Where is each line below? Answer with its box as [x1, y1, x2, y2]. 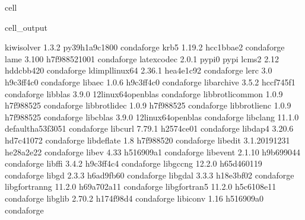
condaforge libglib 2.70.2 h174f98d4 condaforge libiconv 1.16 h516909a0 [5, 192, 264, 204]
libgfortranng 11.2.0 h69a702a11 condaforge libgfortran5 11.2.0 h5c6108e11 [5, 180, 277, 193]
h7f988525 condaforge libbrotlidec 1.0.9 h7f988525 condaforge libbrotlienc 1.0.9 [5, 99, 291, 111]
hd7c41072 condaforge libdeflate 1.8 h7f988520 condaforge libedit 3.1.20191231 [5, 133, 290, 146]
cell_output [5, 21, 47, 33]
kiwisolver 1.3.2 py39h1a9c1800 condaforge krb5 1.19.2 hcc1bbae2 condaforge [5, 41, 285, 53]
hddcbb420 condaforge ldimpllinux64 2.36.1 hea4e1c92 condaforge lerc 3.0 [5, 64, 272, 76]
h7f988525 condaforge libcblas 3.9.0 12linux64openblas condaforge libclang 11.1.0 [5, 110, 299, 123]
